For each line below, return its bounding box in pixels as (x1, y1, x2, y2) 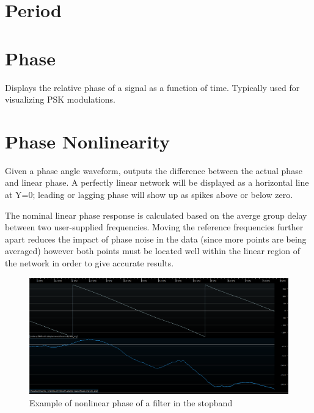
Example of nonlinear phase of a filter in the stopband (29, 397, 233, 409)
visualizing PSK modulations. (5, 93, 115, 106)
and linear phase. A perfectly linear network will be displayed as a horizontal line (5, 176, 309, 189)
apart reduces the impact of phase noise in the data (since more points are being (5, 232, 307, 245)
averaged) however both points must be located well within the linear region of (5, 244, 300, 257)
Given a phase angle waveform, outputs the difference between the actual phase (5, 164, 302, 177)
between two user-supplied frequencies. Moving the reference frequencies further (5, 221, 304, 233)
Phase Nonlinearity (5, 128, 170, 153)
